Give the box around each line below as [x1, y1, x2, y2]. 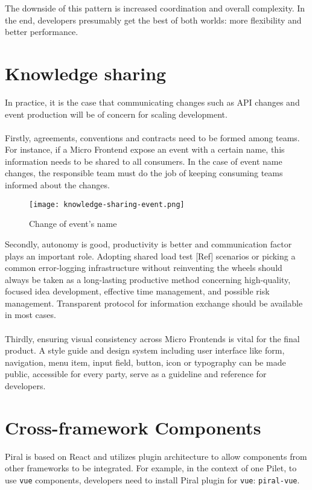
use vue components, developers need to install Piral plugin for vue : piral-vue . [5, 473, 300, 486]
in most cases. [5, 308, 56, 321]
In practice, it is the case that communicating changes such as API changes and [5, 95, 300, 108]
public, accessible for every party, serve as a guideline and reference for [5, 367, 267, 380]
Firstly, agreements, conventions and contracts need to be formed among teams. [5, 131, 300, 144]
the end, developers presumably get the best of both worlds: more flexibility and [5, 13, 302, 26]
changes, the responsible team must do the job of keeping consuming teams [5, 167, 283, 179]
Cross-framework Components [5, 415, 261, 439]
